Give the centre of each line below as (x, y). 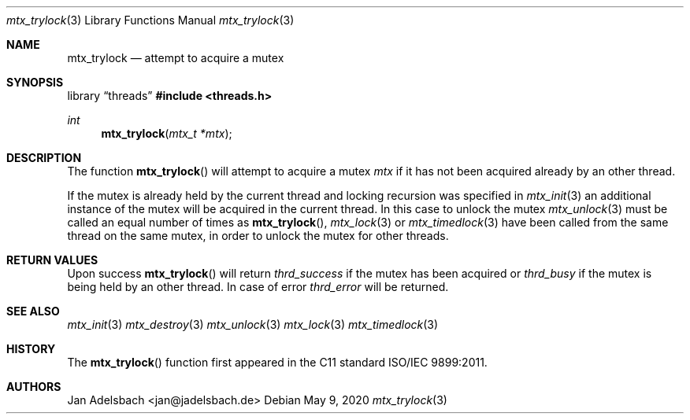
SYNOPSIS (35, 82)
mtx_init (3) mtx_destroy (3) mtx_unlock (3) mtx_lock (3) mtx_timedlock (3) (253, 324)
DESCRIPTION (44, 158)
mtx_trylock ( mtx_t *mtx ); (167, 133)
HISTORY (31, 349)
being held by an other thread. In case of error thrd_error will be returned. (258, 287)
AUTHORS (34, 387)
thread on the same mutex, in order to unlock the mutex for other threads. (258, 236)
